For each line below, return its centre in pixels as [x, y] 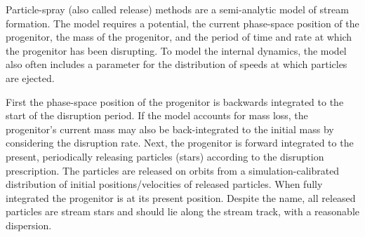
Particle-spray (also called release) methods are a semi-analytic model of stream [177, 9]
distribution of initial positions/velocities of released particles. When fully [164, 184]
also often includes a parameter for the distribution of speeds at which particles [177, 64]
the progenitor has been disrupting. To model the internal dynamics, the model [176, 50]
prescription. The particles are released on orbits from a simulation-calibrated [173, 170]
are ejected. [30, 77]
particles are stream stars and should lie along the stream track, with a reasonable [182, 211]
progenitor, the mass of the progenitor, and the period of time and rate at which [179, 37]
